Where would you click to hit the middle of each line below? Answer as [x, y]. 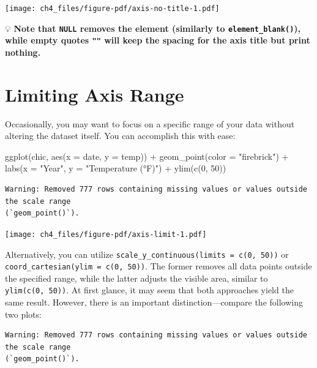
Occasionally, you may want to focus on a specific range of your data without [150, 123]
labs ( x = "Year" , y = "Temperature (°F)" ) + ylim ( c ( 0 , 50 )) [116, 168]
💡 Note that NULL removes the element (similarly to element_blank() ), [153, 28]
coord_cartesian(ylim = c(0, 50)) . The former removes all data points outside [158, 266]
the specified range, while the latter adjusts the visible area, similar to [136, 278]
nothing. [23, 52]
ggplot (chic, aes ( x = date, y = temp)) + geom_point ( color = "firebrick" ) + [147, 156]
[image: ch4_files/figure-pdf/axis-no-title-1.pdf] [112, 9]
